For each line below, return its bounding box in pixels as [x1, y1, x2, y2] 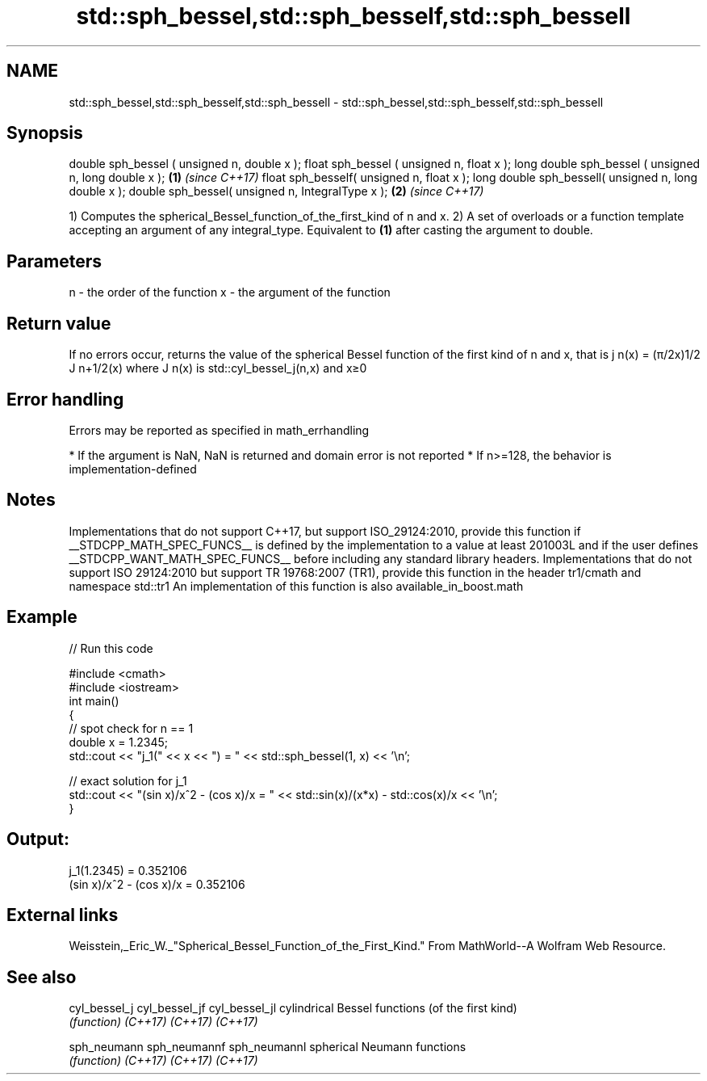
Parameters [6, 250, 102, 271]
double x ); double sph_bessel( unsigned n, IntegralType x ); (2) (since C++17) [69, 184, 484, 199]
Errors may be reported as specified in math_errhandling [69, 423, 370, 437]
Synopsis [6, 123, 83, 144]
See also [6, 966, 77, 987]
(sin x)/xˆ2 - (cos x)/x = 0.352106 [69, 877, 245, 891]
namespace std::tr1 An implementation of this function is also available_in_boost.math [69, 578, 524, 593]
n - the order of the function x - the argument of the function [69, 285, 391, 300]
